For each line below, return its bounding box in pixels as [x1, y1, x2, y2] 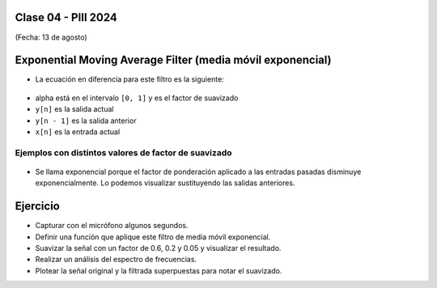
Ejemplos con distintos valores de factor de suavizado [15, 146, 232, 158]
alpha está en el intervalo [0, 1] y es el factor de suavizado [35, 93, 239, 103]
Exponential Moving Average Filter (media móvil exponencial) [15, 53, 332, 67]
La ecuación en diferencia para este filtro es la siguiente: [35, 74, 224, 84]
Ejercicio [15, 199, 60, 214]
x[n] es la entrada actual [35, 126, 121, 137]
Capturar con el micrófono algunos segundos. [35, 221, 189, 231]
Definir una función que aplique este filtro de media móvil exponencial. [35, 231, 271, 242]
